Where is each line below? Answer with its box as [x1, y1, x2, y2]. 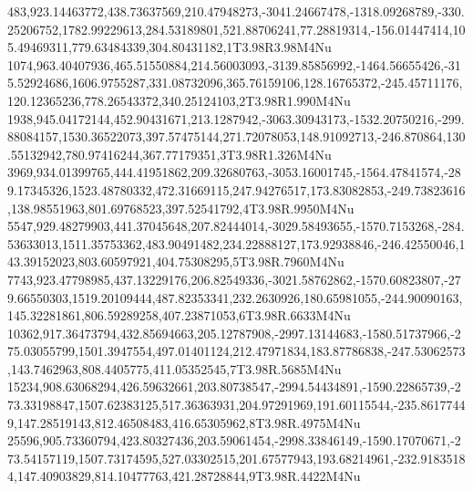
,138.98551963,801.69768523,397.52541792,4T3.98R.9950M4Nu [7, 198, 355, 217]
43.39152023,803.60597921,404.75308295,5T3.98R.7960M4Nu [7, 252, 344, 271]
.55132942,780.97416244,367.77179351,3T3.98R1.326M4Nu [7, 144, 332, 163]
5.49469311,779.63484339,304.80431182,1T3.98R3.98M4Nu [7, 37, 332, 57]
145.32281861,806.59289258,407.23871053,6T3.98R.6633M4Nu [7, 306, 351, 325]
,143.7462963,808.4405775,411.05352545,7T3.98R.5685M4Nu [7, 359, 342, 378]
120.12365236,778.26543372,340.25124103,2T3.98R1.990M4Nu [7, 90, 351, 110]
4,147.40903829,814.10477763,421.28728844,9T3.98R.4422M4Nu [7, 466, 361, 486]
